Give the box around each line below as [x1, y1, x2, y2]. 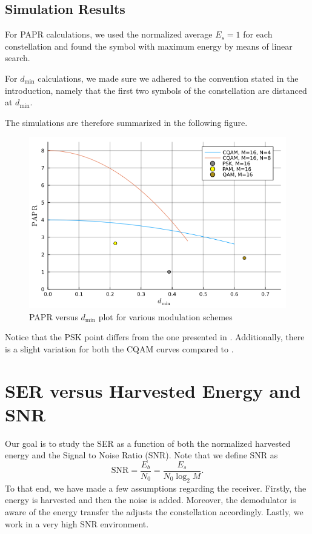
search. [5, 51, 30, 64]
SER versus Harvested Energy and [5, 378, 301, 403]
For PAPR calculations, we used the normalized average [5, 28, 213, 41]
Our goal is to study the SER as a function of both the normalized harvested [5, 437, 291, 449]
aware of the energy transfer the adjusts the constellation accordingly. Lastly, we [5, 505, 304, 518]
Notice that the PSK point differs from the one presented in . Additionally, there [5, 331, 305, 343]
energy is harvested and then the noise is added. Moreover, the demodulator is [5, 493, 296, 506]
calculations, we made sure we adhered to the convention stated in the [38, 71, 299, 84]
